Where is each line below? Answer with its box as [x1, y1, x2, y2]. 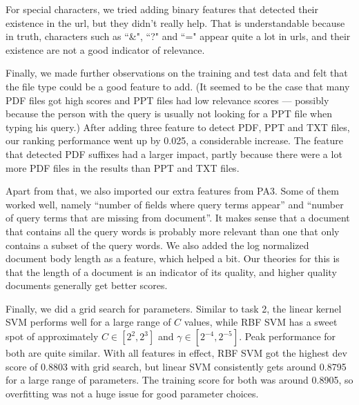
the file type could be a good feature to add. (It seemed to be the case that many [6, 79, 350, 93]
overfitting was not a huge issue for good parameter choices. [6, 386, 259, 400]
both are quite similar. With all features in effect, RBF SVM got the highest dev [6, 346, 347, 360]
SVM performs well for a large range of [6, 315, 171, 329]
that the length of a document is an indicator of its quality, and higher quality [6, 264, 337, 279]
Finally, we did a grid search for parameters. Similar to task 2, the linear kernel [6, 301, 342, 315]
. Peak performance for [239, 329, 336, 344]
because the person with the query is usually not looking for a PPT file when [6, 106, 332, 121]
